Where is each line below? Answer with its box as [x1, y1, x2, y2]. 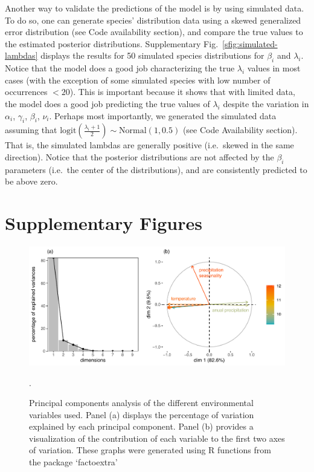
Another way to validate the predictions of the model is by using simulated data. [5, 2, 304, 14]
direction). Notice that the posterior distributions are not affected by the [5, 150, 274, 163]
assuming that [5, 123, 57, 136]
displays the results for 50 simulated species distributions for [40, 49, 264, 62]
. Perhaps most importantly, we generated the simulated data [49, 109, 277, 122]
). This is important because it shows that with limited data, [69, 85, 295, 98]
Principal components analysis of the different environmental [29, 396, 254, 409]
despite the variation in [223, 97, 309, 110]
